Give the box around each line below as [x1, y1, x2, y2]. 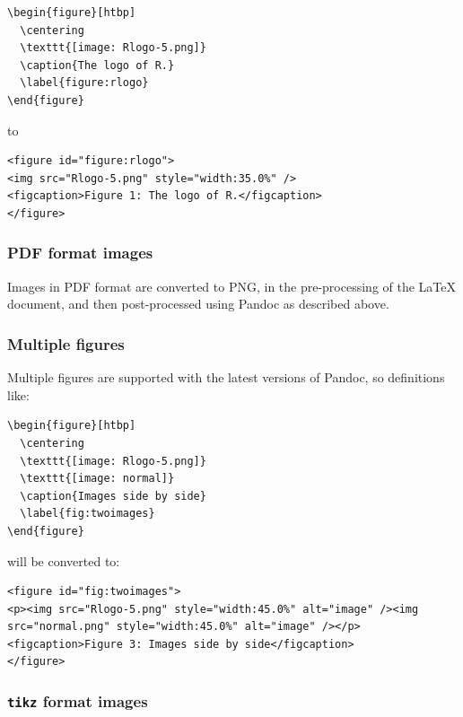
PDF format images [7, 241, 153, 264]
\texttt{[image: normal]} [20, 472, 175, 485]
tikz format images [7, 689, 148, 712]
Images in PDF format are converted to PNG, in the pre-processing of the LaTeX [7, 276, 457, 295]
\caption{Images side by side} [20, 489, 206, 503]
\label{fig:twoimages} [20, 507, 155, 520]
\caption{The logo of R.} [20, 58, 175, 72]
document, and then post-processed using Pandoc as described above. [7, 294, 389, 313]
